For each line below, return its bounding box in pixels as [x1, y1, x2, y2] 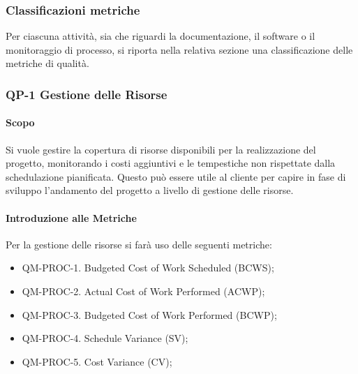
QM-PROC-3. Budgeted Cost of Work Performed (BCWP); [22, 307, 277, 322]
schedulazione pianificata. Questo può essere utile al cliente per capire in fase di [6, 169, 346, 184]
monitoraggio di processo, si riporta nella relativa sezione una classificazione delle [6, 42, 353, 57]
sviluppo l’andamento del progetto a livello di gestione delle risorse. [6, 183, 294, 197]
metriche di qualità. [6, 56, 89, 70]
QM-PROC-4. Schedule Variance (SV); [22, 331, 188, 345]
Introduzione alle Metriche [6, 210, 137, 225]
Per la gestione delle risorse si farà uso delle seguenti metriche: [6, 237, 272, 251]
